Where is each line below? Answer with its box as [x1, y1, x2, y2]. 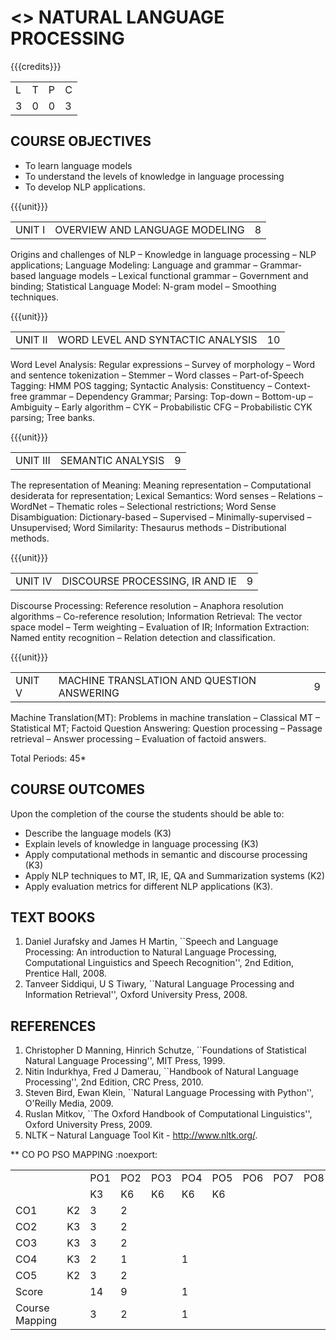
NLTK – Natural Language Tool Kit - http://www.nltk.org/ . [24, 1129, 258, 1141]
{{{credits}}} [10, 60, 62, 72]
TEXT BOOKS [10, 909, 96, 926]
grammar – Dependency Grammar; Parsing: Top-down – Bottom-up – [29, 390, 313, 402]
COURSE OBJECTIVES [10, 133, 152, 150]
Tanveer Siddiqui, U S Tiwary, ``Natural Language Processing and [24, 978, 295, 990]
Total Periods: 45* [10, 752, 87, 764]
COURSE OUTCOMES [10, 781, 146, 798]
